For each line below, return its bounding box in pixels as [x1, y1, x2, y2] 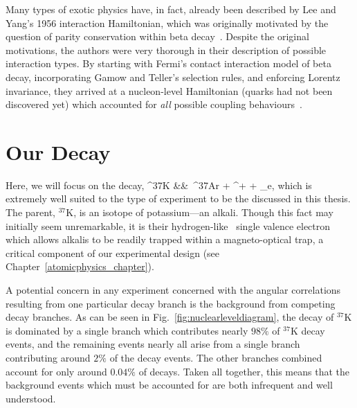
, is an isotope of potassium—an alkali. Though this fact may [73, 205, 333, 220]
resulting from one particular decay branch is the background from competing [6, 296, 336, 310]
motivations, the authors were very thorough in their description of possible [6, 42, 327, 57]
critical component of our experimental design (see [6, 245, 220, 260]
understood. [6, 391, 56, 405]
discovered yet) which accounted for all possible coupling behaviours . [6, 97, 302, 112]
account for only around [6, 364, 107, 378]
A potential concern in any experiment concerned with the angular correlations [6, 283, 341, 297]
